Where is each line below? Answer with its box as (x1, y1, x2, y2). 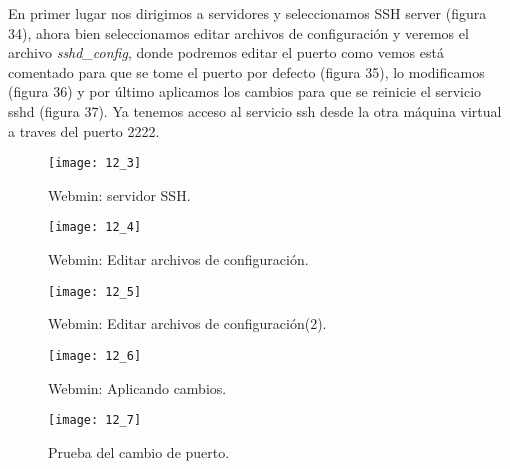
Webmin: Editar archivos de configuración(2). (48, 313, 327, 334)
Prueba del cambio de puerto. (48, 441, 230, 462)
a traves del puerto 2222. (8, 120, 160, 141)
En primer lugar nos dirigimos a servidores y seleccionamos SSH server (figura (8, 3, 487, 23)
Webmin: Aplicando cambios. (48, 377, 227, 398)
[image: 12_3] (48, 156, 142, 171)
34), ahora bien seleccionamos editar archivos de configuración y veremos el (8, 22, 469, 43)
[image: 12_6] (48, 348, 142, 363)
